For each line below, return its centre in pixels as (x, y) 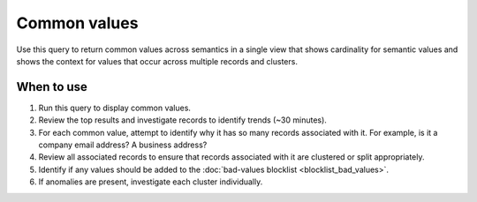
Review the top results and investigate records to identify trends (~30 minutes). (182, 120)
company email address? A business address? (123, 145)
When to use (52, 87)
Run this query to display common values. (115, 108)
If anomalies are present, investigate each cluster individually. (151, 182)
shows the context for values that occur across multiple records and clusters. (157, 61)
